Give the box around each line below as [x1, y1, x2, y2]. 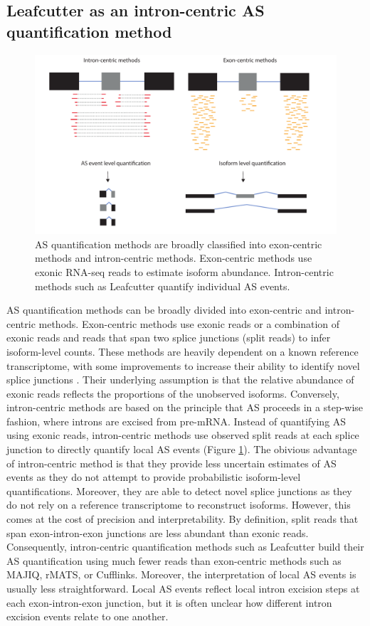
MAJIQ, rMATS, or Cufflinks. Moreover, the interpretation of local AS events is [6, 567, 356, 582]
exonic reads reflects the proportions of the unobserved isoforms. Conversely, [6, 386, 339, 400]
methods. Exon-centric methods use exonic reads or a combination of [38, 316, 340, 331]
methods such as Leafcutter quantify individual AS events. [35, 278, 290, 293]
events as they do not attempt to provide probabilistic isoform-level [6, 469, 301, 484]
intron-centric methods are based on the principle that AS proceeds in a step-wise [6, 400, 364, 415]
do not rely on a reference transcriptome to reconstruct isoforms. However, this [6, 497, 351, 512]
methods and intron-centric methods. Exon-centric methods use [35, 250, 312, 265]
